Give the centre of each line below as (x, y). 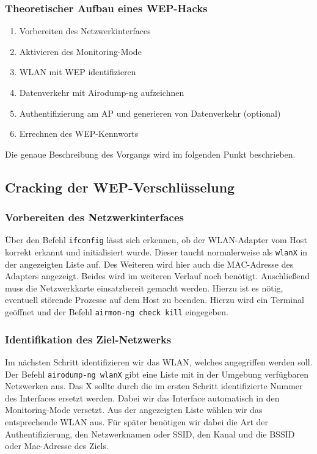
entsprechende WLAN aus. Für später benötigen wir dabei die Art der (137, 421)
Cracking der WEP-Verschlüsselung (120, 187)
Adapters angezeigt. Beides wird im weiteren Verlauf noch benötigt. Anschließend (158, 276)
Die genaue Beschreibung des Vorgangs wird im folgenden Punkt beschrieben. (150, 154)
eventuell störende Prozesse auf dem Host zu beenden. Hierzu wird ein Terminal (155, 300)
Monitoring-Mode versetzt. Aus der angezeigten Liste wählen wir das (134, 410)
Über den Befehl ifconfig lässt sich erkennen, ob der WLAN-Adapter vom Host (156, 240)
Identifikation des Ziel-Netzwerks (88, 339)
